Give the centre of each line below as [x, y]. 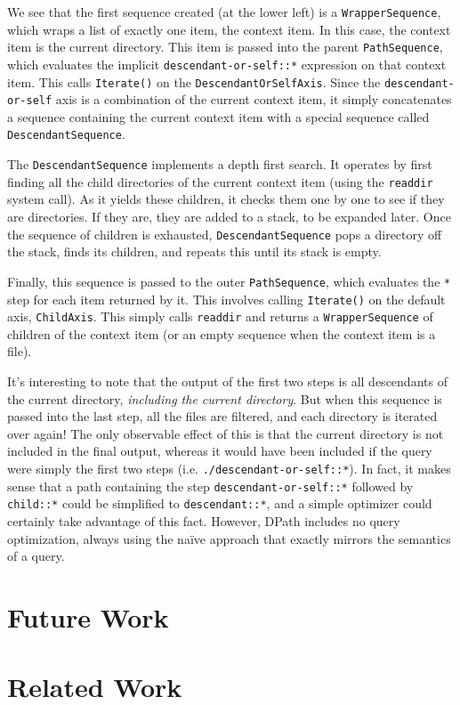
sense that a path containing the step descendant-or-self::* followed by [210, 486]
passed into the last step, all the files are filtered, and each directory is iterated [222, 416]
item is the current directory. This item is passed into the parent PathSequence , [225, 47]
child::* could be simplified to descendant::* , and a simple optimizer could [220, 503]
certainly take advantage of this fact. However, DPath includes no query [204, 520]
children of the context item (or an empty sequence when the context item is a [222, 333]
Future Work [88, 616]
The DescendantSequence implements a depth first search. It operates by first [220, 164]
